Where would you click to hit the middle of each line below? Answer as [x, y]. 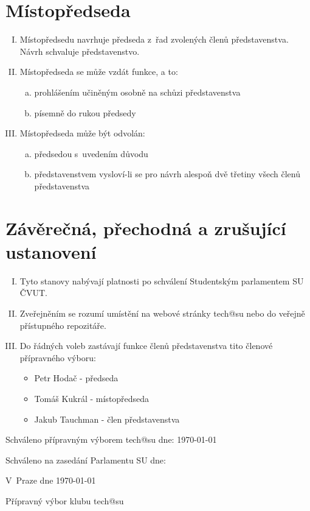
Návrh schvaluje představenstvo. [80, 51]
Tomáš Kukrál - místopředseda [92, 398]
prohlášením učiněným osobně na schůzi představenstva [137, 92]
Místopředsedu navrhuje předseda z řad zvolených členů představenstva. [154, 39]
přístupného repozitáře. [63, 325]
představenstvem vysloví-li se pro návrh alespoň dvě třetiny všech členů [167, 174]
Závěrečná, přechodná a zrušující [146, 227]
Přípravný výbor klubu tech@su [65, 500]
